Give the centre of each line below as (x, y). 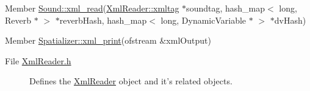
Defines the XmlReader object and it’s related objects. (131, 81)
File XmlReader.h (38, 60)
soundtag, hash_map (226, 8)
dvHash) (290, 20)
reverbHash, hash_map (103, 20)
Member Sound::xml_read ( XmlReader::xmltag (92, 8)
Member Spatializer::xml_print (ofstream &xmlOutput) (108, 40)
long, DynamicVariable (204, 20)
